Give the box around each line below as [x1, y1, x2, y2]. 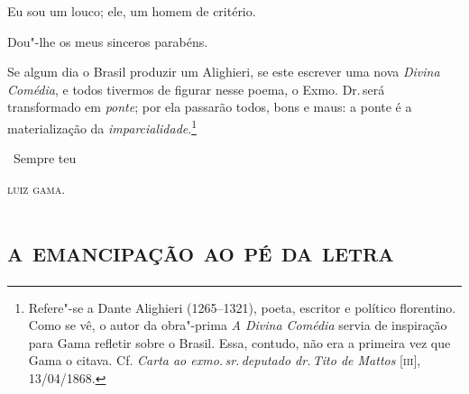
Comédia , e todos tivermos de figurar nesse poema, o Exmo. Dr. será [7, 79, 385, 98]
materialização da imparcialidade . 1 [7, 115, 197, 137]
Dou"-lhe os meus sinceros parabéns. [7, 32, 208, 50]
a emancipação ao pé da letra [7, 232, 394, 269]
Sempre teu [13, 149, 77, 168]
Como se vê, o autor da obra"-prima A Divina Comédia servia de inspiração [28, 316, 447, 334]
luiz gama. [7, 179, 66, 197]
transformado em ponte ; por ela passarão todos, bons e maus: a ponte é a [7, 97, 412, 116]
